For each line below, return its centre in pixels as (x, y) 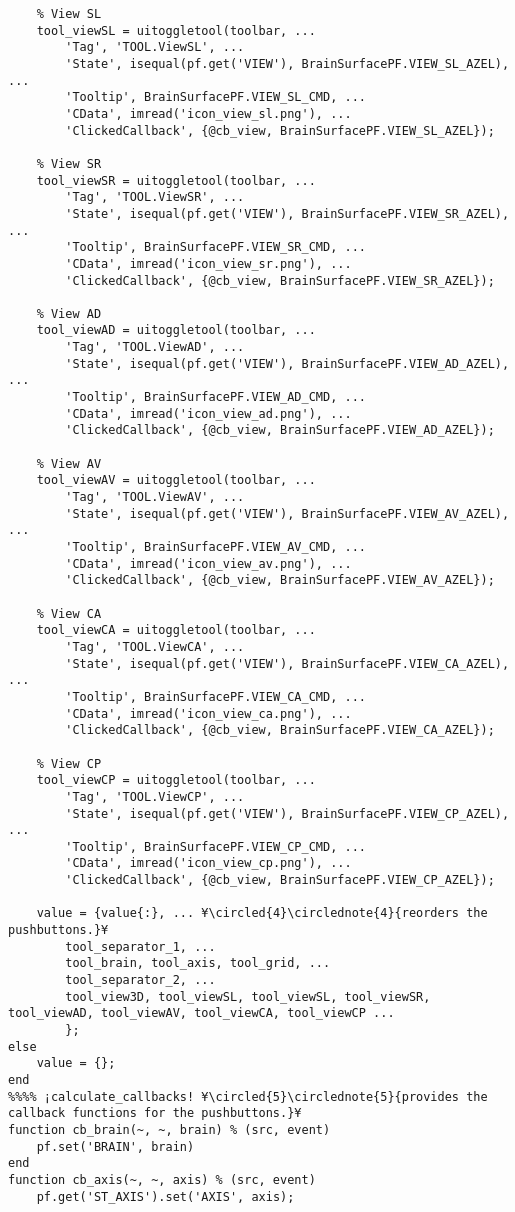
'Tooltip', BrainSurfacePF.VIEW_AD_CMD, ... (215, 397)
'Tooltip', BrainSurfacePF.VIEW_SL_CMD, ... (215, 97)
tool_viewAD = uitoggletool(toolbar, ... (176, 330)
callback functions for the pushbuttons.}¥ (155, 1113)
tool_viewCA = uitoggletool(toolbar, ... (176, 630)
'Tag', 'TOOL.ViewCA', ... (155, 646)
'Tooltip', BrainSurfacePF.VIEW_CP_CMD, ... (215, 846)
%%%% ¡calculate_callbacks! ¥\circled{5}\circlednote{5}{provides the (248, 1096)
